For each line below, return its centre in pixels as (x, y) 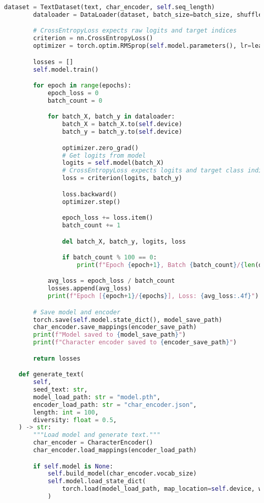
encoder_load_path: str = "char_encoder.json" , (115, 405)
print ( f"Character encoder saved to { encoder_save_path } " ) (135, 343)
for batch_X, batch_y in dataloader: (111, 117)
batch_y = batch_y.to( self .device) (122, 132)
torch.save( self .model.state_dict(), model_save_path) (128, 320)
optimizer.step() (91, 202)
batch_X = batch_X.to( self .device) (122, 124)
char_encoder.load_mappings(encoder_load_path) (115, 450)
